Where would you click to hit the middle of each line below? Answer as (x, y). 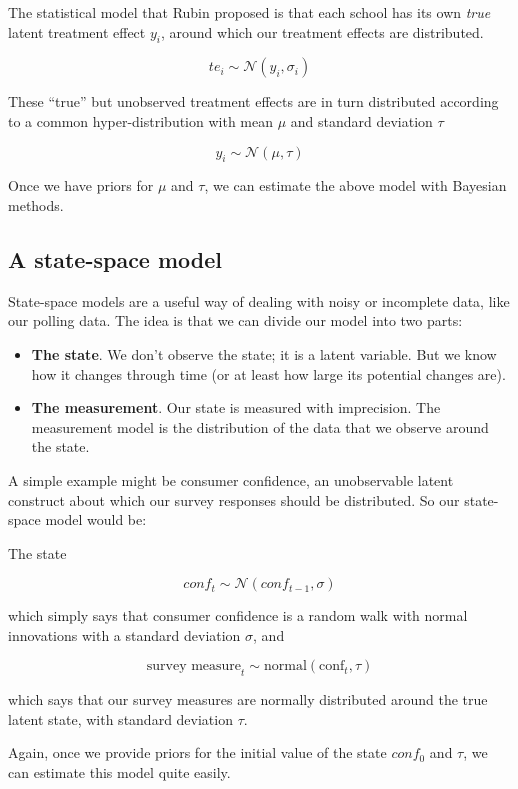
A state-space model (115, 258)
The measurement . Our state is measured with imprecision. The (236, 407)
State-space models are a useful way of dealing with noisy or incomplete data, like (259, 300)
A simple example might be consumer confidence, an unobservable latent (231, 479)
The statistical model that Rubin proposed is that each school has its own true (249, 12)
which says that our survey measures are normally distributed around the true (248, 699)
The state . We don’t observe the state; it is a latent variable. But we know (264, 353)
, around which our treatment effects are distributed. (322, 31)
